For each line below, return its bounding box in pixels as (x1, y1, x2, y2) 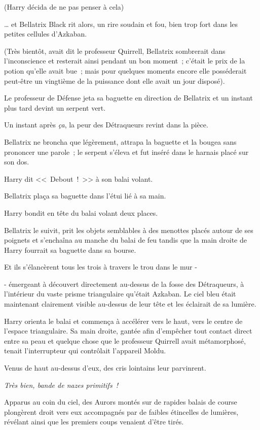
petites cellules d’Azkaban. (4, 28, 87, 39)
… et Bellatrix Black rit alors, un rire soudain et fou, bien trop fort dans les (4, 18, 238, 29)
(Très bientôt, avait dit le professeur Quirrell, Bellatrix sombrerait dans (4, 45, 226, 56)
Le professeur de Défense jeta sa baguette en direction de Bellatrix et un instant (4, 92, 253, 103)
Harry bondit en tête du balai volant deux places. (4, 207, 158, 218)
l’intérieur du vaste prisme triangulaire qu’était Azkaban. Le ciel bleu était (4, 288, 236, 299)
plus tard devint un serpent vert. (4, 102, 106, 113)
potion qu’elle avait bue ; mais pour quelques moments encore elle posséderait (4, 65, 247, 76)
